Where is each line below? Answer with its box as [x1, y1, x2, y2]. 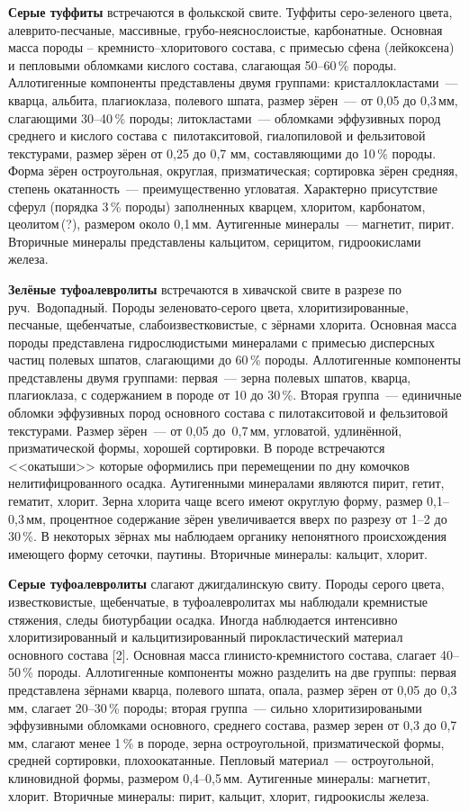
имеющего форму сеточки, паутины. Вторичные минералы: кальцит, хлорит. [8, 544, 428, 563]
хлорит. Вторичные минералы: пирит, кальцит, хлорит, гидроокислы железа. [8, 786, 429, 805]
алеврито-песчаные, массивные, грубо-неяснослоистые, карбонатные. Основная [8, 20, 443, 39]
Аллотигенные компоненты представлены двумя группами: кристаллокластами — [8, 73, 458, 92]
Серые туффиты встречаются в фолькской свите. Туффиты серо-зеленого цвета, [8, 3, 453, 21]
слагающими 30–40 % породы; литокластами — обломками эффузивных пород [8, 108, 441, 127]
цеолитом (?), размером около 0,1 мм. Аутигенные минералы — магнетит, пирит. [8, 214, 455, 233]
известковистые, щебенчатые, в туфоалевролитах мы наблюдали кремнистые [8, 592, 428, 610]
